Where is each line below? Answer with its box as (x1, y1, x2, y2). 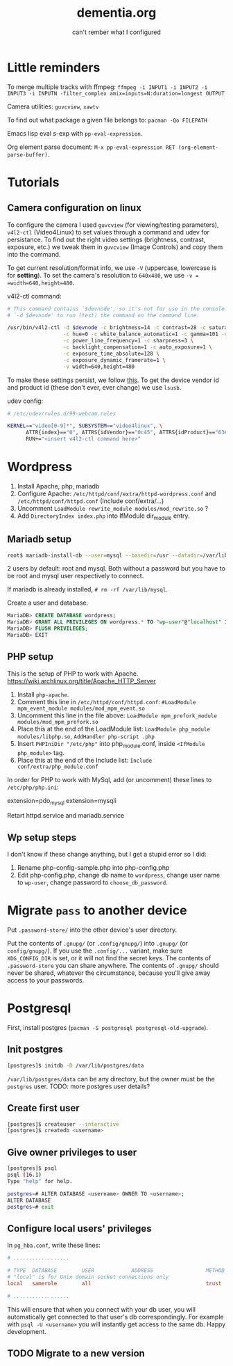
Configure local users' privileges (7, 1223, 152, 1234)
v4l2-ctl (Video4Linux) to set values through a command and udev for (7, 228, 210, 236)
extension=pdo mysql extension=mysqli (7, 796, 116, 807)
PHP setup (7, 651, 54, 662)
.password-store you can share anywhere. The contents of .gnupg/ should (7, 962, 219, 970)
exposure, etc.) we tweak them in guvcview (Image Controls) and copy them (7, 242, 223, 251)
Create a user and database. (7, 598, 89, 607)
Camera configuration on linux (7, 202, 142, 214)
